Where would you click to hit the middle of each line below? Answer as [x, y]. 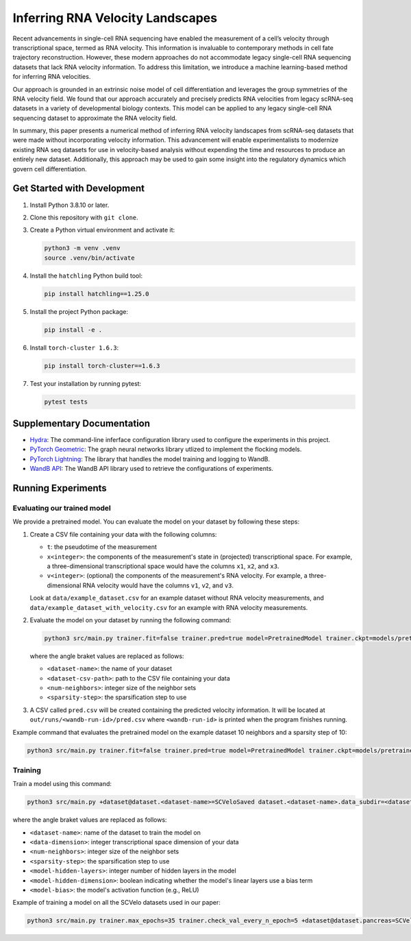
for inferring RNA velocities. [52, 77]
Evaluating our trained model [62, 509]
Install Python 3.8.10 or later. [70, 205]
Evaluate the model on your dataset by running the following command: [130, 620]
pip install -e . [73, 330]
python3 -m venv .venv [82, 248]
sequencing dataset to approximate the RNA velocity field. [95, 118]
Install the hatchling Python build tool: [86, 276]
